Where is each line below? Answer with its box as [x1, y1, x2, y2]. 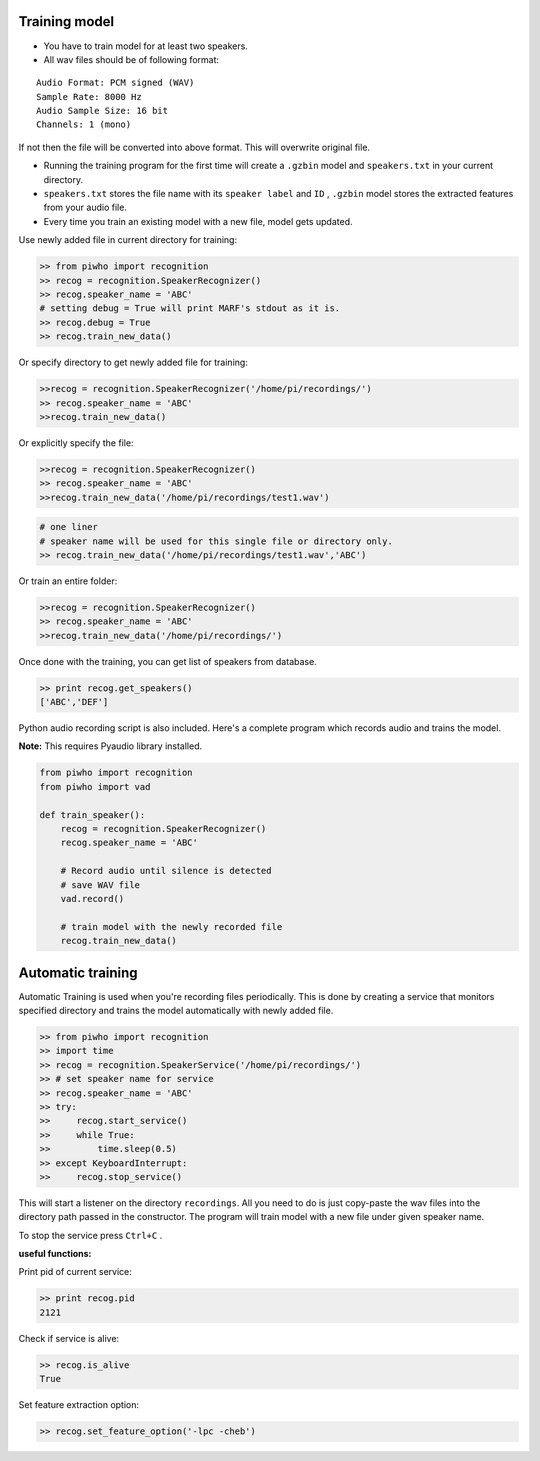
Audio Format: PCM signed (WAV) [36, 77, 195, 89]
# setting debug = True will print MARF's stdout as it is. [39, 303, 341, 314]
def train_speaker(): [39, 809, 146, 820]
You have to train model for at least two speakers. [43, 40, 249, 52]
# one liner [39, 521, 99, 533]
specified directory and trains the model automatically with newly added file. [18, 1005, 334, 1017]
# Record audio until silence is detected [60, 865, 272, 877]
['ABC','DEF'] [39, 696, 109, 708]
